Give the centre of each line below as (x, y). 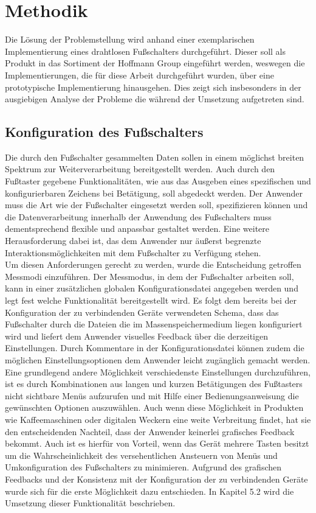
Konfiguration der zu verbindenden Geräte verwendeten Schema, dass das (142, 312)
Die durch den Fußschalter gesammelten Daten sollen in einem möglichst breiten (155, 157)
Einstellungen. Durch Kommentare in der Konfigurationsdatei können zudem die (155, 348)
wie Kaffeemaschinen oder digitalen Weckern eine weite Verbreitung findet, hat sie (158, 419)
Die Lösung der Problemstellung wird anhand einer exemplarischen (130, 39)
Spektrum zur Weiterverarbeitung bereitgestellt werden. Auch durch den (140, 169)
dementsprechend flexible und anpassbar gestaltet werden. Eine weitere (137, 229)
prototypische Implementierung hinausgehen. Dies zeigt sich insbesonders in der (153, 87)
